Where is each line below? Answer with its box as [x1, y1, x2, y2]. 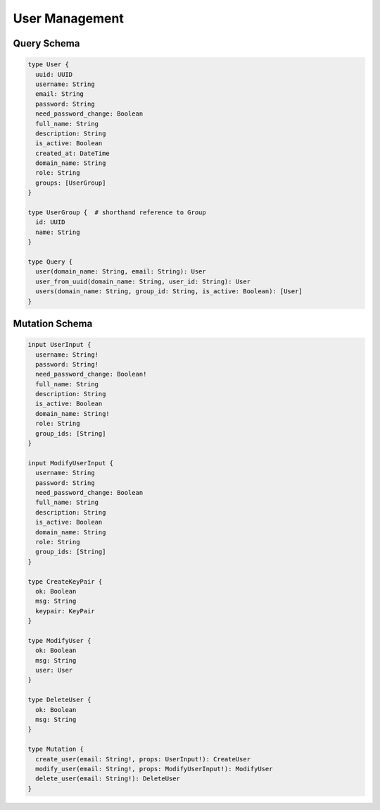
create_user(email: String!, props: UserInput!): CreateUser [35, 755, 251, 763]
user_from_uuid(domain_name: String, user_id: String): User [35, 277, 251, 286]
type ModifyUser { [27, 637, 91, 644]
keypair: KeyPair [35, 607, 95, 615]
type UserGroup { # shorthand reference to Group [27, 209, 207, 216]
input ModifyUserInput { [27, 459, 114, 467]
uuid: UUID [35, 70, 73, 78]
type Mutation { [27, 745, 84, 754]
